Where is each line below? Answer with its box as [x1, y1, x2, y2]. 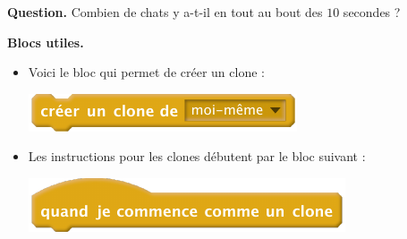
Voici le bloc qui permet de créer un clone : [28, 63, 265, 81]
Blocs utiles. [7, 32, 84, 51]
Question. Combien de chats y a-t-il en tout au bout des [7, 3, 323, 21]
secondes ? [343, 3, 401, 21]
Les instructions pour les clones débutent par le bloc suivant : [28, 147, 366, 166]
